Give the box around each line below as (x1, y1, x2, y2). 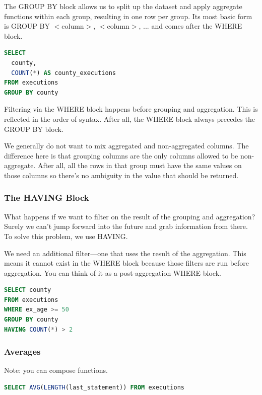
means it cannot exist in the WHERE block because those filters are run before (4, 258, 249, 268)
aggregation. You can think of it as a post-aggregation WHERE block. (4, 267, 221, 278)
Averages (4, 345, 41, 358)
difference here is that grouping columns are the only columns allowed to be (4, 150, 238, 161)
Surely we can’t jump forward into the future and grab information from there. (4, 221, 248, 231)
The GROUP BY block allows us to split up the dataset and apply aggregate (4, 1, 242, 11)
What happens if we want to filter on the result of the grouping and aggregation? (4, 211, 255, 221)
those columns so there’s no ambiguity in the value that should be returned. (4, 170, 239, 180)
